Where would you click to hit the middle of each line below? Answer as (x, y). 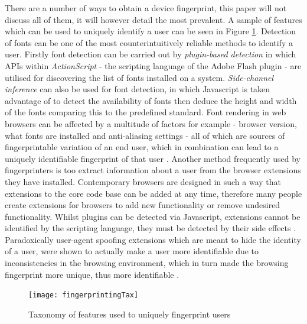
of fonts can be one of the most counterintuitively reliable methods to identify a (149, 42)
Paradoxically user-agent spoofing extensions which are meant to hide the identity (153, 239)
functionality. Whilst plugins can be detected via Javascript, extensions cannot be (153, 216)
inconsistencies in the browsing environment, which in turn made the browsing (147, 263)
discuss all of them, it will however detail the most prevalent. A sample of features (153, 19)
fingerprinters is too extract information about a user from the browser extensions (153, 170)
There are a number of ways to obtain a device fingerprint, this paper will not (146, 8)
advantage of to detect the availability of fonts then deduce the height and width (151, 100)
